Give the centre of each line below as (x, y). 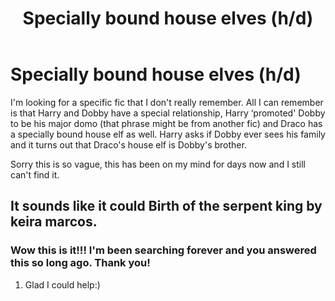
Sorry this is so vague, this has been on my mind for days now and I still (158, 164)
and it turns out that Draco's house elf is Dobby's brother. (128, 144)
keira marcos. (54, 222)
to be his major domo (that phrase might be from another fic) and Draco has (166, 123)
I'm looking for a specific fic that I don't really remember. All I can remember (167, 102)
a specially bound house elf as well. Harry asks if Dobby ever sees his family (168, 134)
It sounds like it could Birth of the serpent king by (166, 206)
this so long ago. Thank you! (80, 263)
